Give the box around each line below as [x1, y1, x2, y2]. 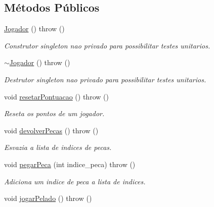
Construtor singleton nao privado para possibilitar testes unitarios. [4, 40, 210, 50]
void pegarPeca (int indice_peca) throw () [4, 159, 136, 169]
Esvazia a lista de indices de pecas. [4, 142, 112, 152]
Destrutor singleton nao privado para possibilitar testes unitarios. [4, 74, 206, 84]
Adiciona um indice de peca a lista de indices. [4, 176, 146, 186]
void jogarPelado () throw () [4, 193, 92, 203]
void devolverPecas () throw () [4, 125, 99, 135]
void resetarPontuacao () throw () [4, 91, 109, 101]
